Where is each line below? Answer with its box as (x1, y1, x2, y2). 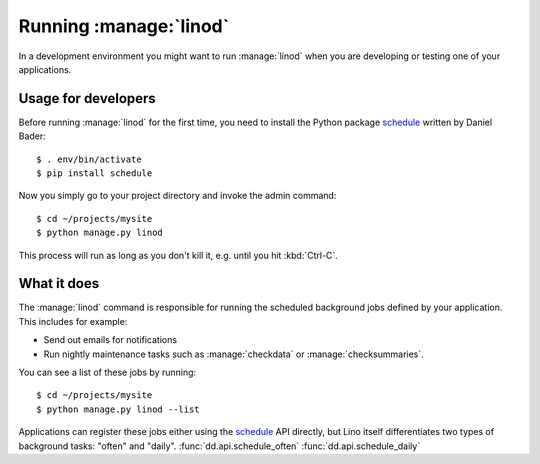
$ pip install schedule (36, 168, 153, 179)
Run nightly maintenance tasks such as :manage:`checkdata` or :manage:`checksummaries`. (43, 348, 424, 360)
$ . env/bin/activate (36, 153, 142, 165)
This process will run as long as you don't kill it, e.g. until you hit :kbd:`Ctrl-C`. (18, 249, 339, 261)
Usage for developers (18, 90, 157, 107)
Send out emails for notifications (43, 334, 178, 346)
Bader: (18, 130, 47, 142)
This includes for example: (18, 315, 128, 327)
